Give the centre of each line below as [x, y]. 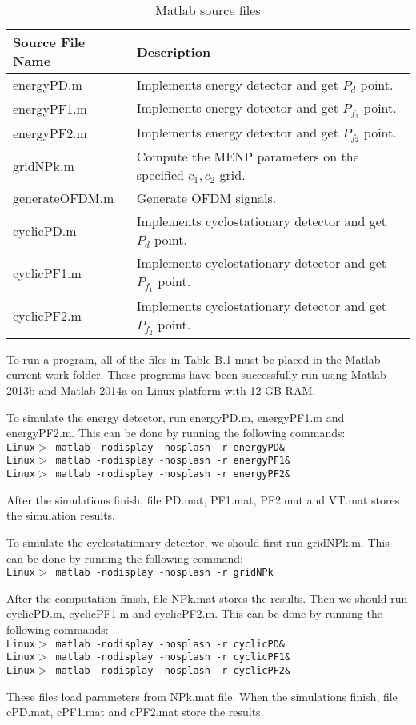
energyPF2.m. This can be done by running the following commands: [176, 433]
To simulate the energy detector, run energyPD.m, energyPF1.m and [176, 417]
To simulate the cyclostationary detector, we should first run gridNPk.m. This [198, 542]
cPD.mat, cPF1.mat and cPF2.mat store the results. [135, 712]
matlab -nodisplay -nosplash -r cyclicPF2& [173, 670]
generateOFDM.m [64, 198]
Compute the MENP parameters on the [248, 157]
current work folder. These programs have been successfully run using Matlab [196, 374]
